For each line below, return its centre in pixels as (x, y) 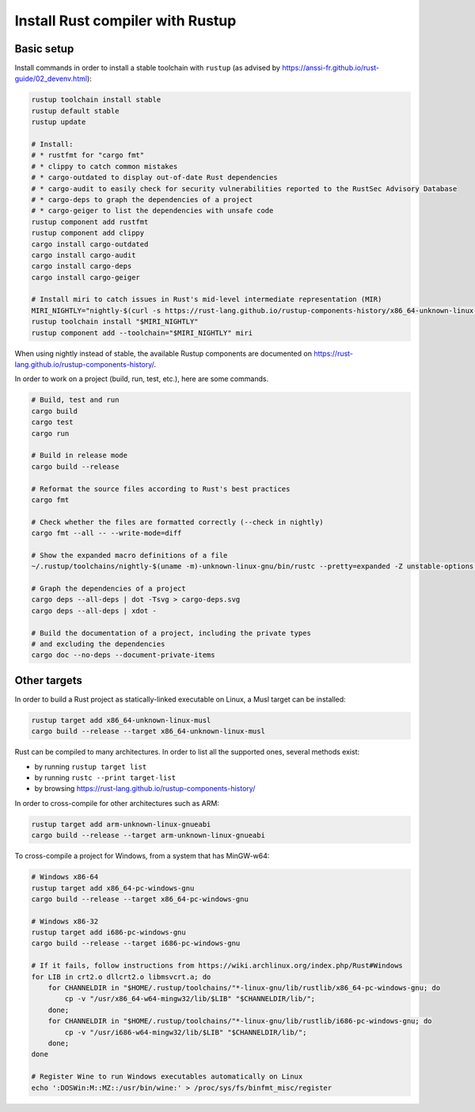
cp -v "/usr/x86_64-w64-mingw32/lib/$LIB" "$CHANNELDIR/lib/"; (190, 999)
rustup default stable (75, 111)
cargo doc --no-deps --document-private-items (123, 655)
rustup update (59, 122)
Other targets (49, 680)
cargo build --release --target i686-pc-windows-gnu (136, 944)
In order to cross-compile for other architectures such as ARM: (117, 803)
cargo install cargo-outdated (90, 244)
